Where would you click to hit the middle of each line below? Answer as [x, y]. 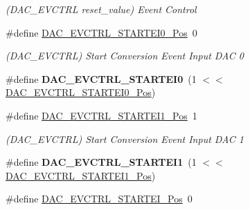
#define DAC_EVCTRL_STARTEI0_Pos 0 [101, 32]
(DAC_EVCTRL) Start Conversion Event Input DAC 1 [125, 139]
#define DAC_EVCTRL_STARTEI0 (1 [101, 78]
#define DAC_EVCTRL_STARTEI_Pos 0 [99, 199]
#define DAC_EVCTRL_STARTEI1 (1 [101, 162]
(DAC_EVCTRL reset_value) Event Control [101, 9]
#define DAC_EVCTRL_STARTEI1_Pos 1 [101, 115]
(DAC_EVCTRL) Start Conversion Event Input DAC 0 [125, 56]
